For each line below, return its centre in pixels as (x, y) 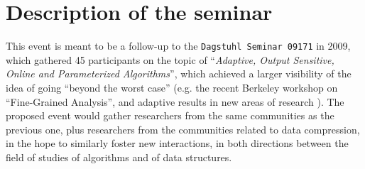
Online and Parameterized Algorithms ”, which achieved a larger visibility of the (179, 73)
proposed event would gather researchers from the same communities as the (170, 115)
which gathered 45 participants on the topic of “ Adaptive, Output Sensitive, (170, 59)
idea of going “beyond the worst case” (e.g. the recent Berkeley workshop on (172, 87)
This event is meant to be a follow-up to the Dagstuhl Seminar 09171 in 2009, (178, 46)
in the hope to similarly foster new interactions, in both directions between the (177, 143)
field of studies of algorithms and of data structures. (119, 157)
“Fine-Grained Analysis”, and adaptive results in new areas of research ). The (175, 101)
